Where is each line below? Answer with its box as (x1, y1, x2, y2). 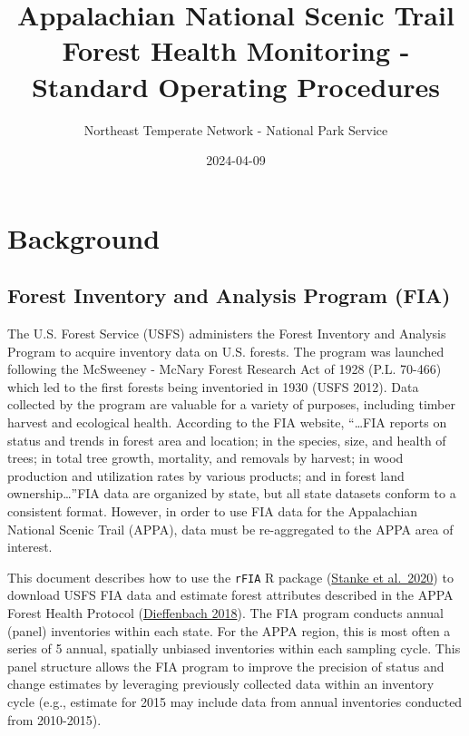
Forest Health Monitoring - (62, 32, 410, 69)
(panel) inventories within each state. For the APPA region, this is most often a (7, 621, 451, 640)
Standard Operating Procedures (31, 67, 441, 104)
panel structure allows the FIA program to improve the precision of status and (7, 656, 445, 675)
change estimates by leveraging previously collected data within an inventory (7, 674, 435, 693)
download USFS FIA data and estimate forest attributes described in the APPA (7, 585, 454, 604)
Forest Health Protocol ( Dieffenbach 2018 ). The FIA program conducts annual (7, 604, 445, 623)
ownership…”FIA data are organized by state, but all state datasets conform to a (7, 484, 456, 503)
